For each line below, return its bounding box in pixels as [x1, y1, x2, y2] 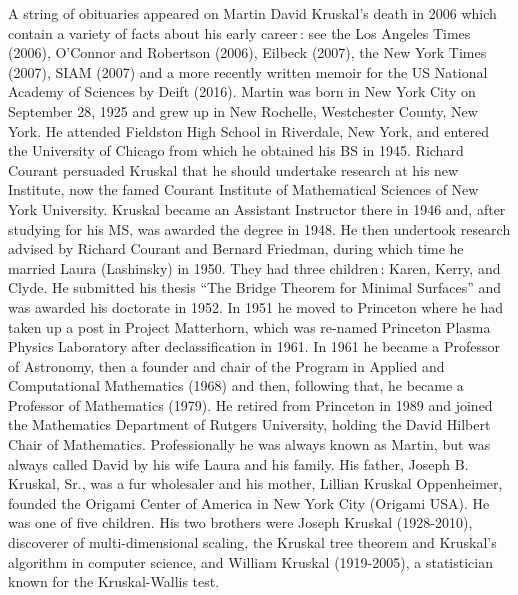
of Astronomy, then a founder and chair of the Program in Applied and [8, 355, 445, 376]
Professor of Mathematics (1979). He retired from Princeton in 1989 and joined [8, 394, 493, 415]
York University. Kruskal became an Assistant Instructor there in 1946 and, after [8, 198, 506, 219]
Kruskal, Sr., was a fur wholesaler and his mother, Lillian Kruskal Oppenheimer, [8, 473, 503, 494]
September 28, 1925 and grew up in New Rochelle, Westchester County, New [8, 100, 478, 121]
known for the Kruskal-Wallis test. [8, 571, 220, 592]
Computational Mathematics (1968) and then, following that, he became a [8, 375, 464, 396]
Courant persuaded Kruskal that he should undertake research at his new [8, 159, 459, 180]
